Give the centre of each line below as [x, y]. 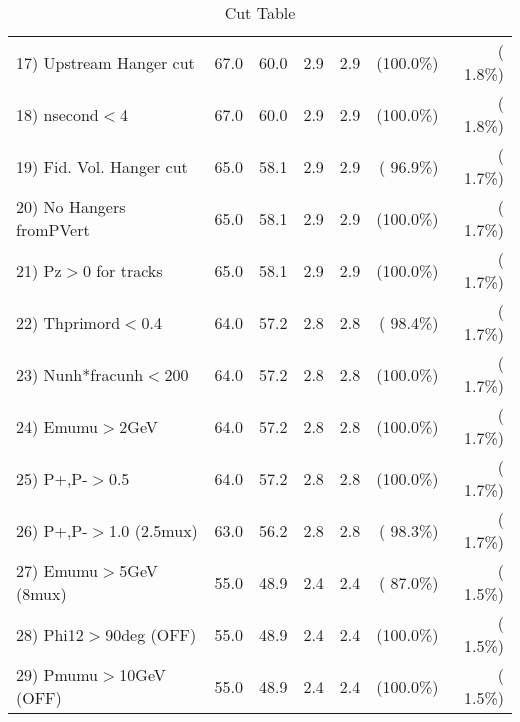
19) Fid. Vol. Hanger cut [102, 166]
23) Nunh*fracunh [80, 374]
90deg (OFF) [151, 634]
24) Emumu [57, 426]
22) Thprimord [68, 322]
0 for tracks [122, 270]
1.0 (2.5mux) [153, 530]
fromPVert [53, 229]
